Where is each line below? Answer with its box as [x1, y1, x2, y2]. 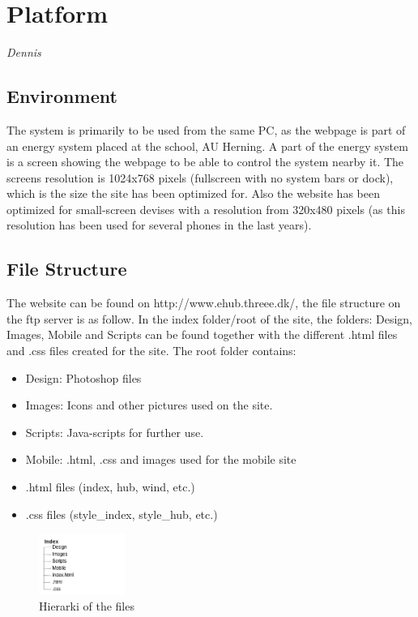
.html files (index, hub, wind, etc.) [25, 478, 195, 495]
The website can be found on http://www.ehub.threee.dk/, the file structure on [6, 294, 401, 311]
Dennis [6, 44, 41, 61]
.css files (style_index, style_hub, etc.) [25, 505, 218, 522]
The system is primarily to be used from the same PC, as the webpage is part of [6, 121, 406, 138]
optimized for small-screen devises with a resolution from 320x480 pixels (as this [6, 200, 405, 217]
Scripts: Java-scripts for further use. [25, 423, 204, 440]
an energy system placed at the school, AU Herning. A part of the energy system [6, 137, 408, 154]
